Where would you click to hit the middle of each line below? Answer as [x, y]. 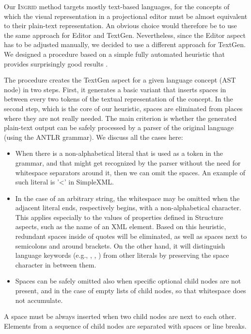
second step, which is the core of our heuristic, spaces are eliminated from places [123, 108]
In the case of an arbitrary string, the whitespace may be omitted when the [127, 198]
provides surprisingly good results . [56, 63]
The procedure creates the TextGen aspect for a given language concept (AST [120, 80]
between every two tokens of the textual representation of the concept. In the [118, 99]
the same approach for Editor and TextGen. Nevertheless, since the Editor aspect [125, 35]
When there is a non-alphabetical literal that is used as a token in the [119, 153]
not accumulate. [39, 300]
